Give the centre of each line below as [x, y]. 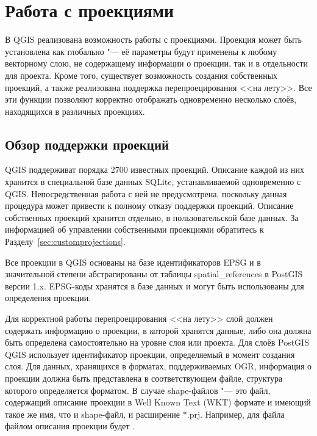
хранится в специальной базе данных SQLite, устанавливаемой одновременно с [153, 182]
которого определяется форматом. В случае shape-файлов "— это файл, [138, 390]
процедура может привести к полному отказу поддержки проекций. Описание [149, 205]
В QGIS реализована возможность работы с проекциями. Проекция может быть [153, 39]
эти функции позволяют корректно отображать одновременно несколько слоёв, [151, 99]
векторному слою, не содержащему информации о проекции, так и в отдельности [157, 63]
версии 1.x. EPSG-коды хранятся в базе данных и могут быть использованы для [155, 285]
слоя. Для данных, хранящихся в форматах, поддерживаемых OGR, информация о [158, 366]
